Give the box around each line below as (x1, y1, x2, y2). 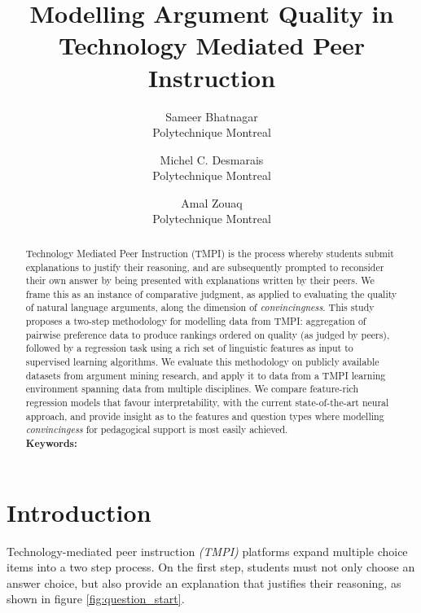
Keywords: (25, 436, 77, 451)
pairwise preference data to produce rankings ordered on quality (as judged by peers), (25, 327, 390, 341)
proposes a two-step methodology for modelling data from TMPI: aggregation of (25, 314, 366, 328)
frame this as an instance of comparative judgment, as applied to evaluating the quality (25, 287, 397, 300)
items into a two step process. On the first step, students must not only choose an (7, 558, 415, 576)
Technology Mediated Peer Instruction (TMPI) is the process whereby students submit (25, 246, 394, 260)
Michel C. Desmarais (160, 151, 264, 168)
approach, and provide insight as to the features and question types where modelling (25, 409, 384, 423)
